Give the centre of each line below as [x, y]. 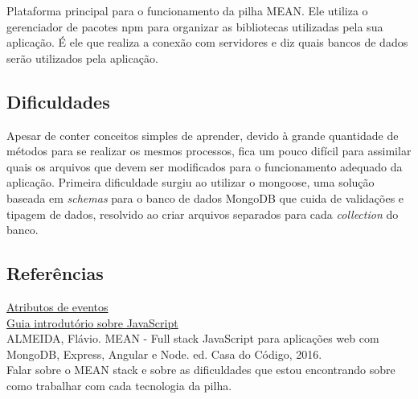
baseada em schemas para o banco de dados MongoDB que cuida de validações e [205, 197]
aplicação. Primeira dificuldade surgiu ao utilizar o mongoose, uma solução [191, 182]
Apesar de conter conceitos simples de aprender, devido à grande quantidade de [203, 135]
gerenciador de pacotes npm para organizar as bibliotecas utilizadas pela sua [195, 26]
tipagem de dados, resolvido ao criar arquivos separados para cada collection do [203, 214]
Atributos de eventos [57, 306]
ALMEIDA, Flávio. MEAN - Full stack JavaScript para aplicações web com [193, 338]
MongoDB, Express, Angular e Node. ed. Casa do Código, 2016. [164, 354]
